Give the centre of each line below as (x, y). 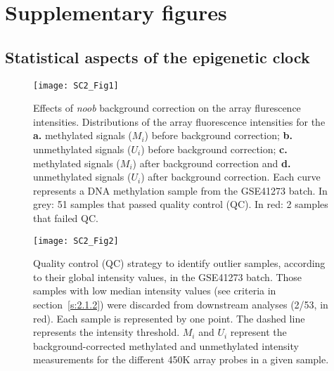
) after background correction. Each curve (231, 177)
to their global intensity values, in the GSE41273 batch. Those (168, 276)
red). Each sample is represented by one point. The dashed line (169, 318)
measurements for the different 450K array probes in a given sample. (181, 359)
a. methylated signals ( (83, 135)
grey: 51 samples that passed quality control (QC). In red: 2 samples (181, 204)
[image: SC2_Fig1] (76, 85)
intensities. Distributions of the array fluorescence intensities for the (179, 121)
